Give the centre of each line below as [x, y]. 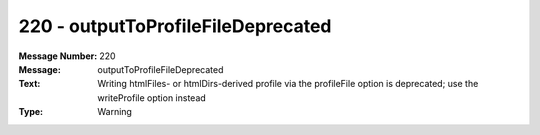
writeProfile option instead [152, 97]
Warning [114, 112]
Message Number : [58, 56]
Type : [31, 112]
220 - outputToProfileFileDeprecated [175, 26]
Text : [29, 84]
